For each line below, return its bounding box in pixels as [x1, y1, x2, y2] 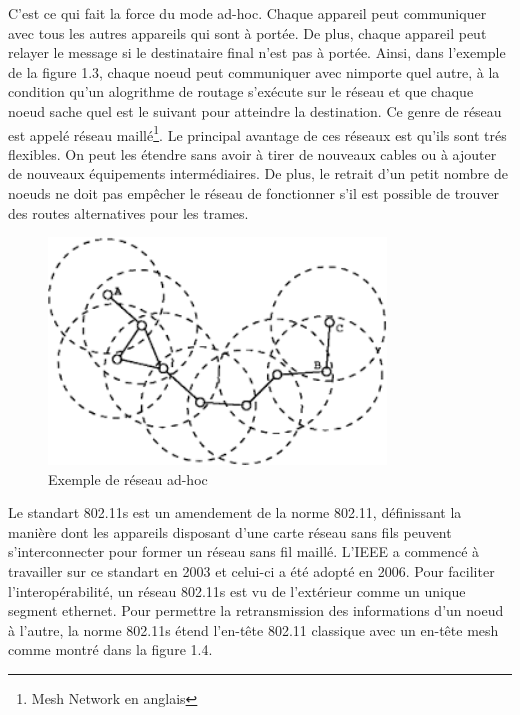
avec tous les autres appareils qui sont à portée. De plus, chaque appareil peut [8, 22, 487, 43]
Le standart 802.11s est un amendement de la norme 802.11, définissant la [8, 502, 462, 523]
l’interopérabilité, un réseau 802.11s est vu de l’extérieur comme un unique [8, 580, 466, 601]
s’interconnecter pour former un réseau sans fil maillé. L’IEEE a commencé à [8, 541, 480, 562]
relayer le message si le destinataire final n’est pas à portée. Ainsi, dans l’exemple [8, 42, 506, 63]
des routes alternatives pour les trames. [8, 202, 249, 223]
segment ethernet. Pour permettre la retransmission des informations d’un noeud [8, 600, 504, 621]
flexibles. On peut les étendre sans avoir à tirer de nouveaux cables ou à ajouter [8, 143, 497, 164]
